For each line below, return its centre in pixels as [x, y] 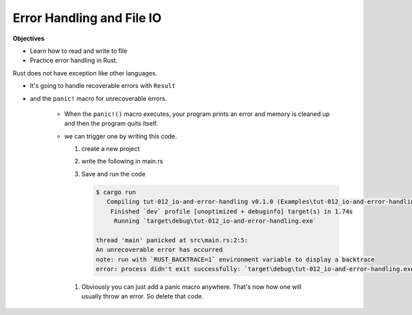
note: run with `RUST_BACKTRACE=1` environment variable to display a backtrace [235, 259]
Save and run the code [113, 174]
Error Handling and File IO [87, 18]
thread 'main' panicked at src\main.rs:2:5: [172, 240]
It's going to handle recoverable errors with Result [103, 86]
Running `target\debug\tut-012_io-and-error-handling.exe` [215, 221]
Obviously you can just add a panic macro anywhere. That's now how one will [192, 287]
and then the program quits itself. [111, 124]
